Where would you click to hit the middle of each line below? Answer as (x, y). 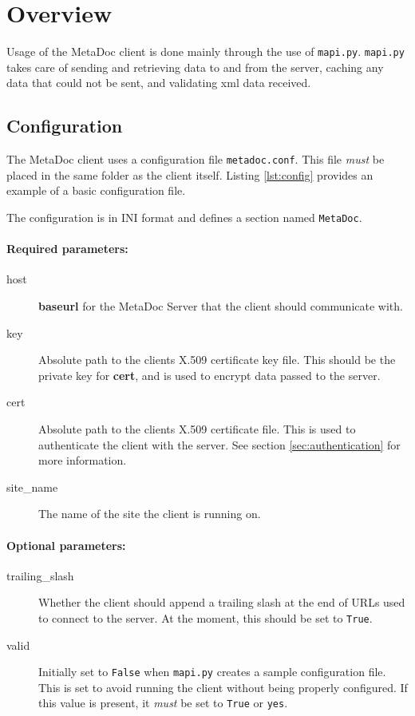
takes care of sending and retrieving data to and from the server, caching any (195, 67)
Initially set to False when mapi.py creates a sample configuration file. (212, 672)
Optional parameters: (66, 545)
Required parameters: (67, 249)
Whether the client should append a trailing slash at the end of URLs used (222, 602)
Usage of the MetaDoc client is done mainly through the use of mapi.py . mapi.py (206, 51)
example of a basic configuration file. (96, 190)
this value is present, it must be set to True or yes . (163, 703)
